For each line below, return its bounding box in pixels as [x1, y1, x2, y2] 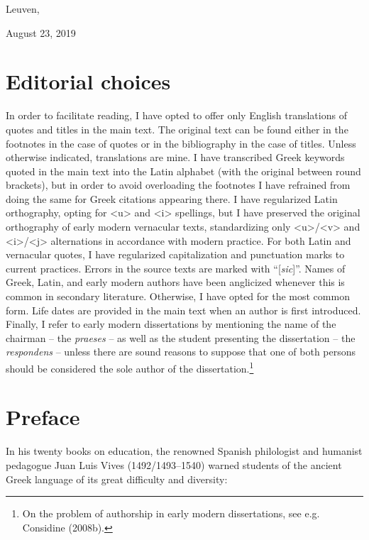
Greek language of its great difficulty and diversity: [6, 471, 228, 486]
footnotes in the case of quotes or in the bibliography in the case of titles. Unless [6, 136, 356, 150]
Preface [6, 402, 80, 431]
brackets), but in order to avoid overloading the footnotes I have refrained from [6, 177, 351, 192]
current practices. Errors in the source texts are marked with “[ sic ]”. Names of [6, 260, 346, 275]
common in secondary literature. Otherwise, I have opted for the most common [6, 289, 350, 304]
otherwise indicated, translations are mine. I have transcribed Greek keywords [6, 150, 345, 165]
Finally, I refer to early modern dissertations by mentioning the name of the [6, 316, 336, 331]
